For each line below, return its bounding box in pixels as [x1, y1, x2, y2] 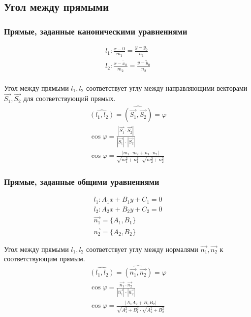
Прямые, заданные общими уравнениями [4, 175, 159, 187]
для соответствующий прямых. [23, 93, 116, 104]
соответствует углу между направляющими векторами [86, 82, 248, 93]
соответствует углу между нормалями [86, 244, 198, 254]
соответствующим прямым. [4, 253, 85, 264]
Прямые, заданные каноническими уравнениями [4, 25, 188, 37]
